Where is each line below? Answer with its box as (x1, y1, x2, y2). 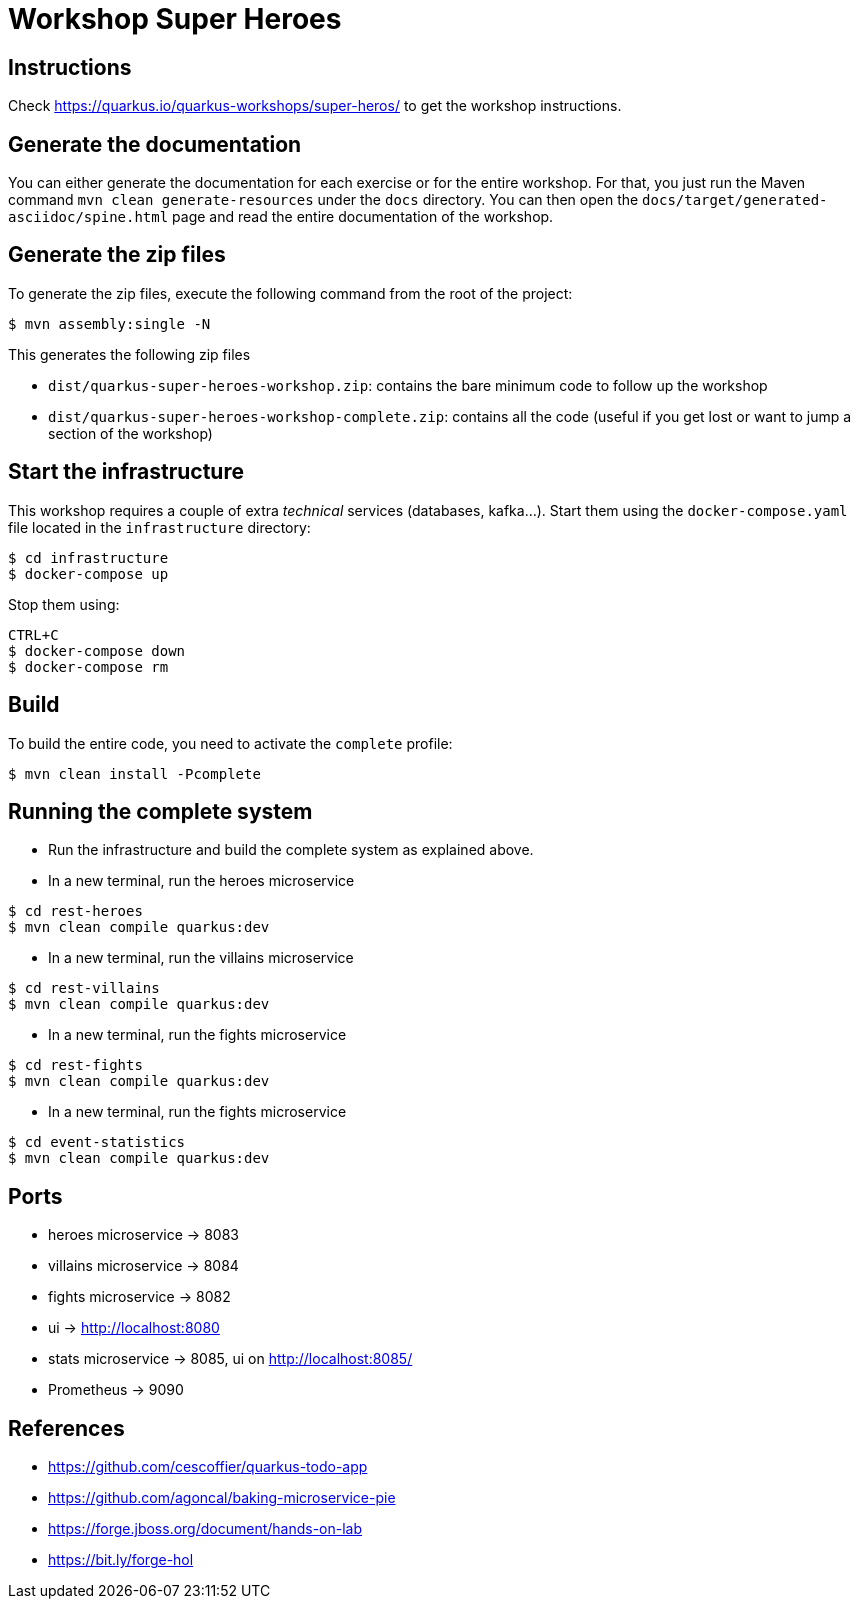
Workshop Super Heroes (8, 2, 342, 36)
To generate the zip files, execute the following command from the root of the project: (8, 284, 573, 302)
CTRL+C (8, 626, 59, 643)
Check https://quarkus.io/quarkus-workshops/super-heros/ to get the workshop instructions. (8, 97, 622, 115)
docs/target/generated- (642, 192, 828, 209)
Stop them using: (8, 595, 120, 613)
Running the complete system (8, 798, 313, 824)
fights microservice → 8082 (48, 1288, 231, 1306)
